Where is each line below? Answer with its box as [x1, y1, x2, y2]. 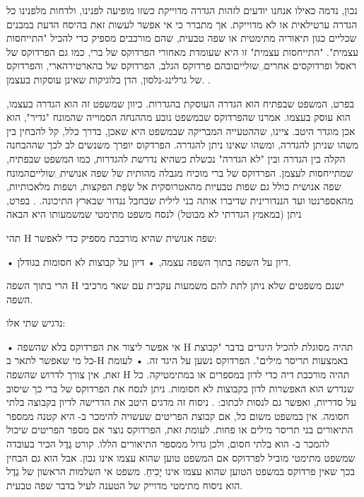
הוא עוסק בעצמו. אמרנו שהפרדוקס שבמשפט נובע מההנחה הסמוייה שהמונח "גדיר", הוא [6, 110, 351, 124]
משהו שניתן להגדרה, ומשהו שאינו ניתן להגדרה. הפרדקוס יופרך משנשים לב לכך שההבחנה [6, 137, 359, 152]
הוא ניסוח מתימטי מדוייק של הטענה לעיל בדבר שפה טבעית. [6, 477, 243, 492]
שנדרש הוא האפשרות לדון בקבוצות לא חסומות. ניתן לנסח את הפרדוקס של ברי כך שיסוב [6, 380, 354, 395]
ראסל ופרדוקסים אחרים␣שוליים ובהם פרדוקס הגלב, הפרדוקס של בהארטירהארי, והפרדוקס [6, 58, 357, 73]
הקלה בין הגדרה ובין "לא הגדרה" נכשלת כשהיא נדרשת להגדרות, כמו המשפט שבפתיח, [6, 151, 346, 165]
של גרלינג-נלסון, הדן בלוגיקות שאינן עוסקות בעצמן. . [6, 71, 211, 86]
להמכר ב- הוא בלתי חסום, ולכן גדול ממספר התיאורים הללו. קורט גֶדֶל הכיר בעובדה [6, 436, 330, 451]
